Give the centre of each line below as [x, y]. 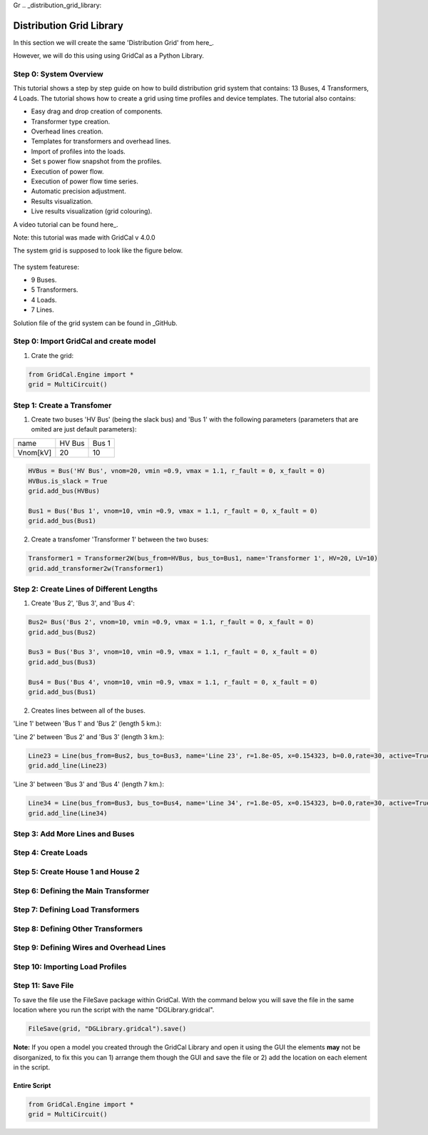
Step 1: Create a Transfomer [62, 405]
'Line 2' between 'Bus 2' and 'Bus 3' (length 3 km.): [88, 737]
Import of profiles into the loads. [78, 151]
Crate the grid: [52, 355]
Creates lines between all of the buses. [88, 711]
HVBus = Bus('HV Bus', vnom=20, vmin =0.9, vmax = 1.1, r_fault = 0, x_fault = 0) [177, 471]
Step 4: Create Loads [51, 852]
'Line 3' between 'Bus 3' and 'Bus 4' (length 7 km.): [88, 784]
